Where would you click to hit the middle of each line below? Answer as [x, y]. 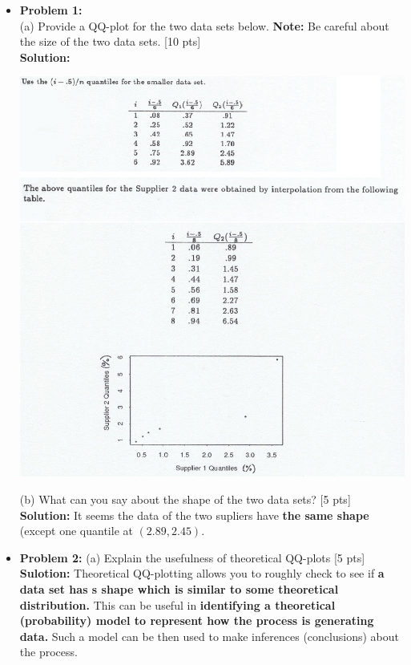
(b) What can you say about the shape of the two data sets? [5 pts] [185, 499]
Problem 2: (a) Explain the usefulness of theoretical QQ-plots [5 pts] [192, 557]
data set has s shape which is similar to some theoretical [179, 588]
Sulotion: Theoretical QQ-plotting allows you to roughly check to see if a [202, 573]
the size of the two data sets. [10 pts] [110, 41]
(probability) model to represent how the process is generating [197, 620]
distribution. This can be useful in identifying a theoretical [177, 604]
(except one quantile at [76, 531]
